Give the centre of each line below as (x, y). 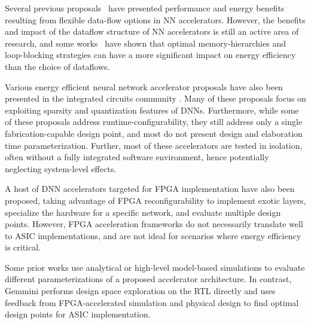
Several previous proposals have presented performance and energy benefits (145, 8)
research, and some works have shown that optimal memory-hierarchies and (145, 43)
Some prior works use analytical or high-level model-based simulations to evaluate (155, 267)
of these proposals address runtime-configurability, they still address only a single (154, 122)
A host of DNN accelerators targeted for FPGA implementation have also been (150, 189)
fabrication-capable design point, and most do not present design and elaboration (154, 133)
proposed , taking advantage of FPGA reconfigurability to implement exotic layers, (155, 200)
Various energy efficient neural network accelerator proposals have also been (144, 86)
